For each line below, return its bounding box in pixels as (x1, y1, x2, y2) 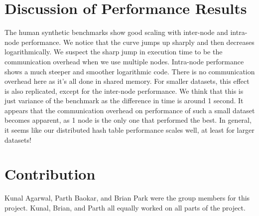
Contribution (4, 164, 96, 184)
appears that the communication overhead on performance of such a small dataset (4, 105, 255, 115)
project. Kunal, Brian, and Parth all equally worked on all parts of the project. (4, 202, 246, 213)
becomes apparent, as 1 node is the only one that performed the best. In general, (4, 115, 252, 125)
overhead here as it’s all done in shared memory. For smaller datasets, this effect (4, 76, 250, 86)
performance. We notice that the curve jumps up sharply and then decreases (21, 36, 255, 47)
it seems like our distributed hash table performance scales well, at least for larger (4, 125, 255, 135)
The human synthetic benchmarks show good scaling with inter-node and (4, 27, 228, 37)
